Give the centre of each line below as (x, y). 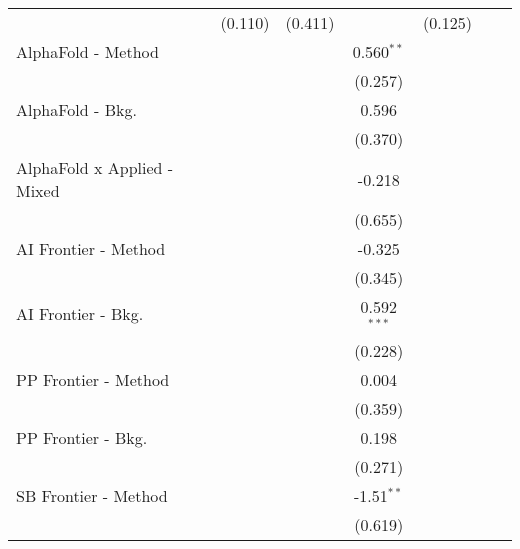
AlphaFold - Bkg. (76, 109)
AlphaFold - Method (87, 51)
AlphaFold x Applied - (95, 167)
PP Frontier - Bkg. (82, 437)
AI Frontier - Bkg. (80, 314)
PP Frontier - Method (93, 379)
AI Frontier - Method (91, 248)
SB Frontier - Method (92, 495)
